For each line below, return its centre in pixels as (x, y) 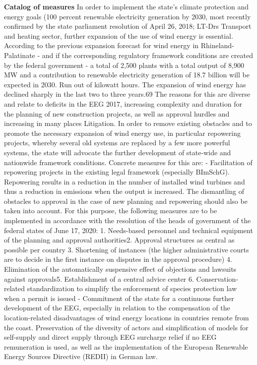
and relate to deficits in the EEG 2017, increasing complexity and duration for (123, 103)
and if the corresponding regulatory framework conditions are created (147, 55)
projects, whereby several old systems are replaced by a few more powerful (117, 143)
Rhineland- (217, 45)
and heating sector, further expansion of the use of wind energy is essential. (119, 35)
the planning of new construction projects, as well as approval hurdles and (117, 113)
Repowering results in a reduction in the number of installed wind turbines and (125, 181)
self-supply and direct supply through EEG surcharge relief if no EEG (110, 337)
